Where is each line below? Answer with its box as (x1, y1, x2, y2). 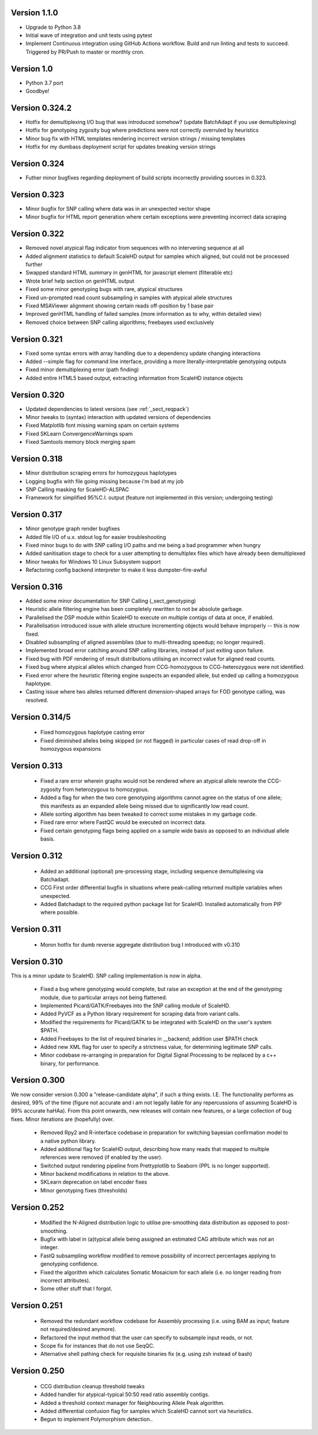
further (25, 260, 43, 268)
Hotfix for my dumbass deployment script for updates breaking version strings (25, 143, 216, 151)
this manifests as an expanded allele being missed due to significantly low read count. (40, 802, 250, 809)
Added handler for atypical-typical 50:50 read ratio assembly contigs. (40, 1391, 210, 1398)
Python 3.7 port (25, 79, 64, 86)
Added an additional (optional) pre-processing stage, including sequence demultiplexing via (40, 868, 264, 875)
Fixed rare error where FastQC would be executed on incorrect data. (40, 819, 206, 826)
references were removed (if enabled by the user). (40, 1154, 163, 1161)
